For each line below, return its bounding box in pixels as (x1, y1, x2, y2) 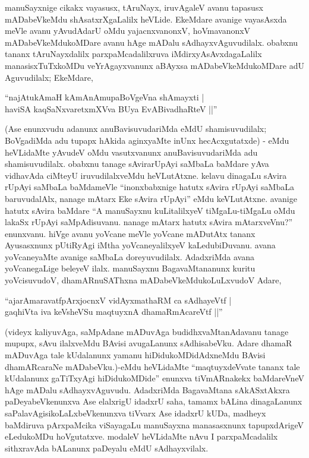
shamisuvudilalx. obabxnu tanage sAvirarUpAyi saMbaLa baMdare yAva (5, 157, 269, 170)
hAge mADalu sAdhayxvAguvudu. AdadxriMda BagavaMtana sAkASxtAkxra (5, 383, 290, 396)
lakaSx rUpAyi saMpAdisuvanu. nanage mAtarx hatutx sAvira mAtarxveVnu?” (5, 216, 293, 228)
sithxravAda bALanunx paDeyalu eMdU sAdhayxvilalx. (5, 441, 209, 454)
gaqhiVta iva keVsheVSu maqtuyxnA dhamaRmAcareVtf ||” (5, 305, 223, 318)
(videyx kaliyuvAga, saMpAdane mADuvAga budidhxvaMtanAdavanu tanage (5, 325, 289, 337)
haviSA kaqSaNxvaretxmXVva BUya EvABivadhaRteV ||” (5, 102, 217, 115)
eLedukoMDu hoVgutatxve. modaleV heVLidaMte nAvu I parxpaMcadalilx (5, 430, 278, 443)
